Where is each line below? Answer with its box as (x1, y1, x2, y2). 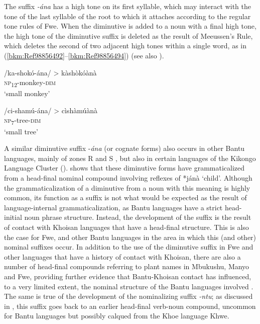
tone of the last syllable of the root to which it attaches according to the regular (4, 11, 251, 21)
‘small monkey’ (4, 88, 50, 99)
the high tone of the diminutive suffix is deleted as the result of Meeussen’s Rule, (4, 30, 253, 41)
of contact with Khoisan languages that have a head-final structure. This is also (4, 221, 249, 232)
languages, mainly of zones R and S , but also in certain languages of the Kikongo (4, 152, 256, 163)
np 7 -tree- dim (4, 115, 41, 127)
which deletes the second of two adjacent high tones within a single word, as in (4, 40, 246, 51)
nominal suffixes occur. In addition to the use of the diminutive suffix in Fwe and (4, 241, 253, 252)
